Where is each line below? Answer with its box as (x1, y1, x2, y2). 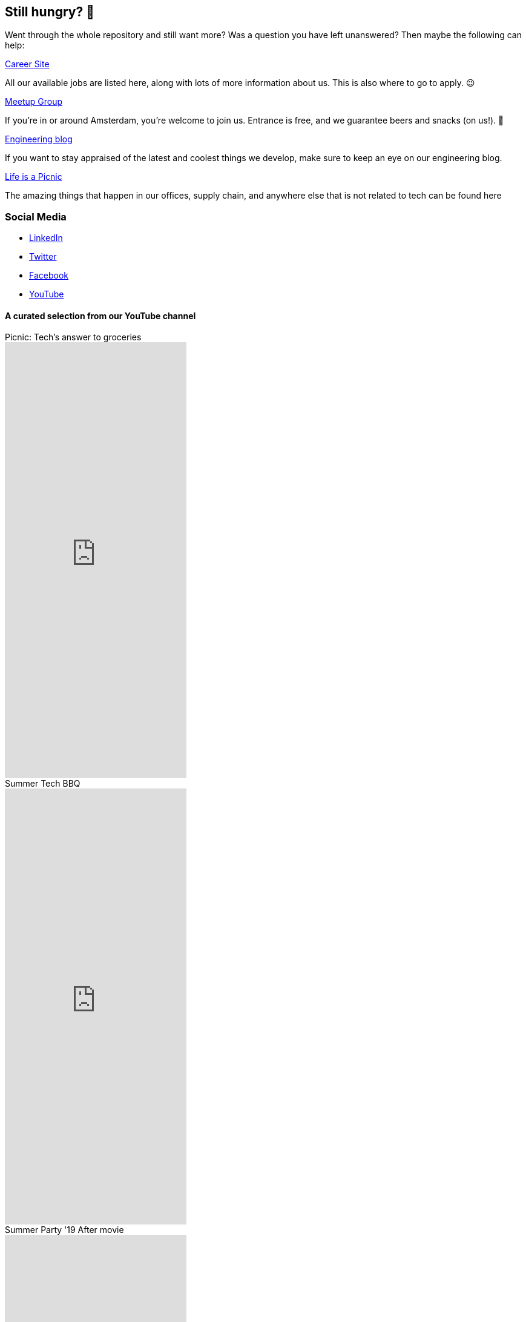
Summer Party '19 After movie (5, 1225, 124, 1235)
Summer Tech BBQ (5, 778, 81, 789)
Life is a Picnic (5, 171, 62, 182)
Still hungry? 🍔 (5, 4, 95, 19)
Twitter (29, 251, 57, 262)
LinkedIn (29, 233, 63, 243)
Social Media (5, 210, 67, 223)
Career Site (5, 59, 50, 70)
